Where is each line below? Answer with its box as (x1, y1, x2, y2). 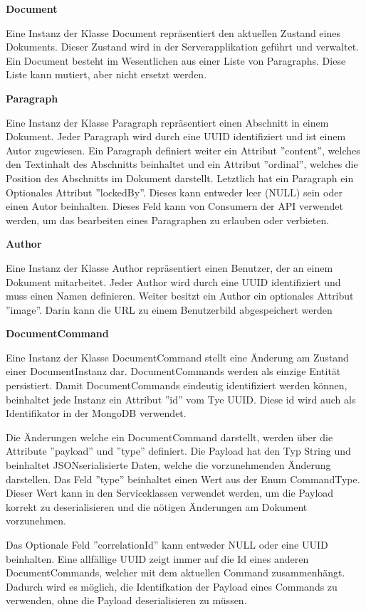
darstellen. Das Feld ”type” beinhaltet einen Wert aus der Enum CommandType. (6, 471, 360, 486)
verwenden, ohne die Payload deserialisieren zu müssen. (6, 593, 247, 608)
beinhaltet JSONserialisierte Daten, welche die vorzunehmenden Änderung (6, 458, 331, 473)
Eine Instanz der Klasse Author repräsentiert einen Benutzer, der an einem (6, 260, 333, 275)
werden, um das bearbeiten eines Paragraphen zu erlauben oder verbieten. (6, 212, 330, 227)
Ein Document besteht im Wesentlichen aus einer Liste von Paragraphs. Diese (6, 53, 346, 68)
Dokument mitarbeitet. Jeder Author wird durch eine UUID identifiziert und (6, 274, 341, 289)
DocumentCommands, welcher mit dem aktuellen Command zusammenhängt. (6, 565, 345, 580)
